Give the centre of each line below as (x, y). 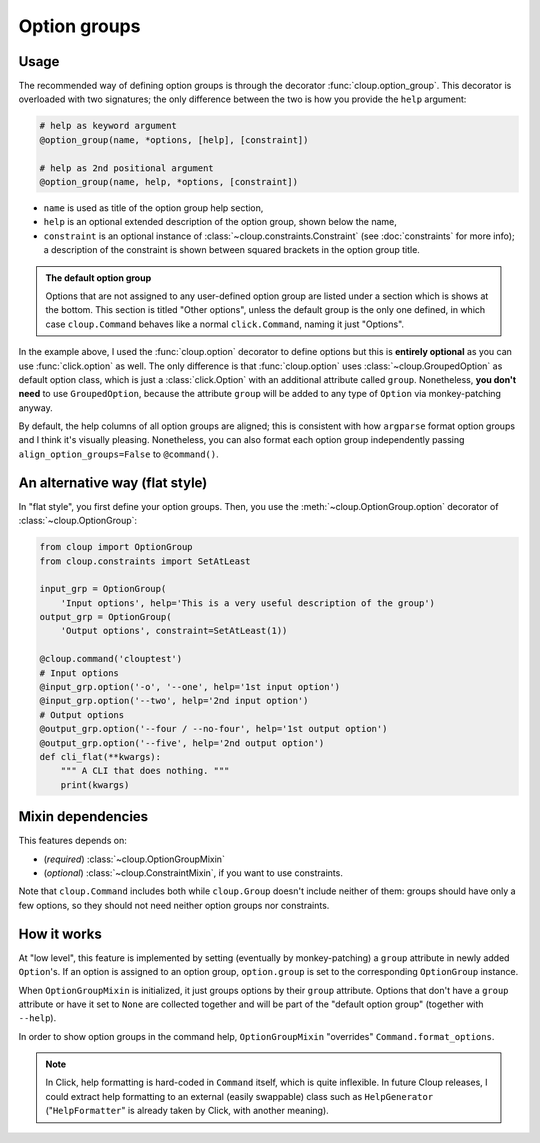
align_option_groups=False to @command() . (118, 454)
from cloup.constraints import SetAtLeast (145, 561)
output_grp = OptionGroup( (105, 617)
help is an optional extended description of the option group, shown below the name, (220, 222)
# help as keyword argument (108, 126)
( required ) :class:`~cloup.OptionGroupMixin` (134, 859)
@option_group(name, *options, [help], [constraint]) (174, 139)
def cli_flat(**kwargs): (100, 756)
